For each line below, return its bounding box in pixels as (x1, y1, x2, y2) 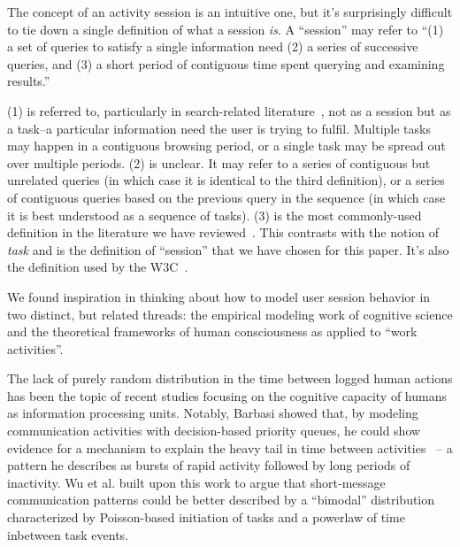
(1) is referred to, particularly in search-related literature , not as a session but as (7, 101, 451, 119)
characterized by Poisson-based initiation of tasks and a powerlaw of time (7, 508, 405, 527)
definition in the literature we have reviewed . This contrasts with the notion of (7, 223, 440, 242)
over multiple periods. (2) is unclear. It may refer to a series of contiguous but (7, 153, 431, 172)
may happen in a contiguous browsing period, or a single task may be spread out (7, 136, 446, 155)
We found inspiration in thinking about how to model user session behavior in (7, 287, 431, 305)
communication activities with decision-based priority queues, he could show (7, 421, 421, 440)
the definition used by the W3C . (7, 258, 188, 276)
